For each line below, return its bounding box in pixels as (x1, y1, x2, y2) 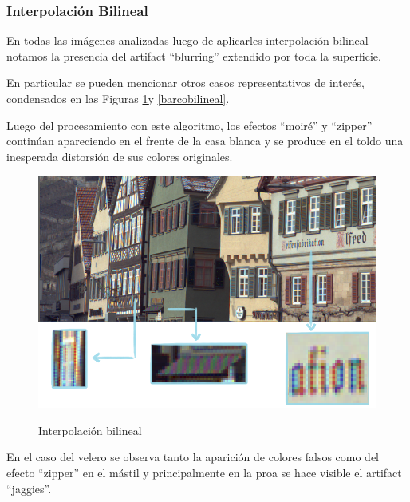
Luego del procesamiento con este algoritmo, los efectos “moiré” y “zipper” (6, 117, 373, 133)
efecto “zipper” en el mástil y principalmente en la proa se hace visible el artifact (6, 464, 402, 480)
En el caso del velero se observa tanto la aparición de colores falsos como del (6, 449, 380, 465)
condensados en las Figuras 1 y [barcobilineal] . (6, 90, 230, 106)
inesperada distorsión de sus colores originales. (6, 148, 233, 164)
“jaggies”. (6, 480, 52, 496)
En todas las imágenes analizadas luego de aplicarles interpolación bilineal (6, 32, 369, 49)
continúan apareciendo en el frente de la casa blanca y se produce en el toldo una (6, 132, 404, 149)
